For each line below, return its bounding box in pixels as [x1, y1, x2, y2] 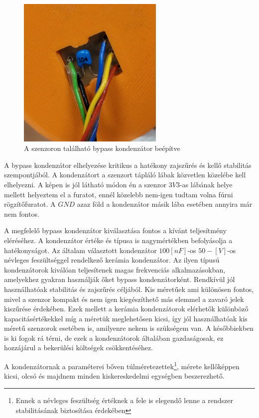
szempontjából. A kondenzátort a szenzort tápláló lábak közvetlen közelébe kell [4, 169, 246, 180]
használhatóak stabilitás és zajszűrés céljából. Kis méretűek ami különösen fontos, [4, 283, 254, 294]
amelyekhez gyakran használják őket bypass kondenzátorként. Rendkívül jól [4, 274, 235, 284]
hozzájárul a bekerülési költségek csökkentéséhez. [4, 342, 153, 353]
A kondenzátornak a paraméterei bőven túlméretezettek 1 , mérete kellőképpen [4, 360, 240, 371]
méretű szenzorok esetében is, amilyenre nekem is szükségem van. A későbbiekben [4, 323, 254, 333]
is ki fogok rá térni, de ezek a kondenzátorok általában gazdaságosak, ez [4, 332, 224, 343]
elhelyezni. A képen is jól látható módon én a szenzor [4, 179, 167, 189]
